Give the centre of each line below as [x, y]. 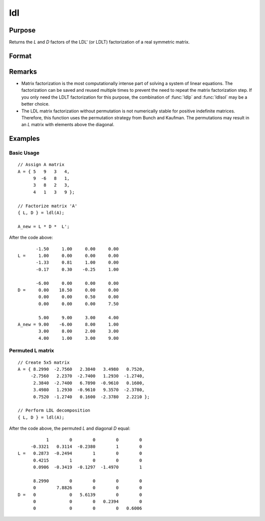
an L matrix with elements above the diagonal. [68, 125]
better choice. [36, 104]
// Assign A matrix [41, 165]
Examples [25, 139]
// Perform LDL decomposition [54, 411]
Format [20, 56]
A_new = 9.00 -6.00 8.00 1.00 [68, 324]
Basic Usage [24, 153]
